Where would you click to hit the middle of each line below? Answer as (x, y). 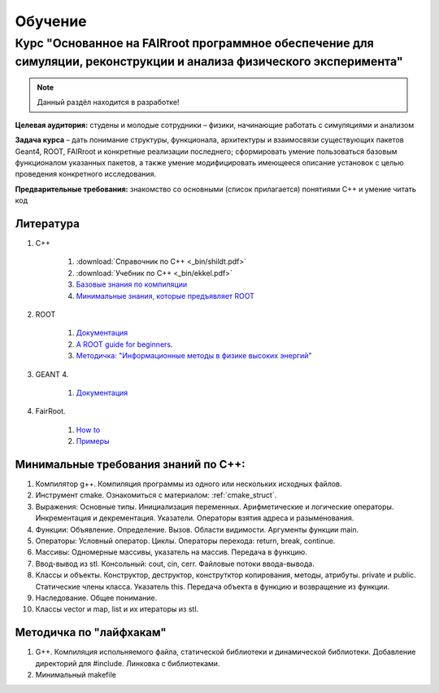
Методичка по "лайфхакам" (91, 632)
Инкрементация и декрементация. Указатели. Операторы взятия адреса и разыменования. (195, 518)
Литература (48, 224)
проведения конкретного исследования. (86, 174)
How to (88, 430)
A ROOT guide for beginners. (124, 344)
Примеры (93, 441)
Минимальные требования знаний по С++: (130, 464)
